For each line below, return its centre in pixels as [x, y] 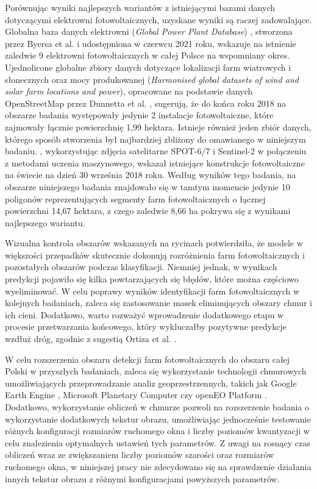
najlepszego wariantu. [45, 222]
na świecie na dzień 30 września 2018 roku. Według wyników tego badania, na [151, 175]
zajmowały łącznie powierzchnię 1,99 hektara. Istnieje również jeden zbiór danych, [158, 127]
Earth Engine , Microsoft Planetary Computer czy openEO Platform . [136, 395]
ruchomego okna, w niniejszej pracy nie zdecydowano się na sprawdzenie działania [158, 466]
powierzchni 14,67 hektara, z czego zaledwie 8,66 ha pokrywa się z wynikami [148, 211]
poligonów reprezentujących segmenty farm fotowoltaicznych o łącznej [135, 198]
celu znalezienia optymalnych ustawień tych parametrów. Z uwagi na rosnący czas [158, 442]
